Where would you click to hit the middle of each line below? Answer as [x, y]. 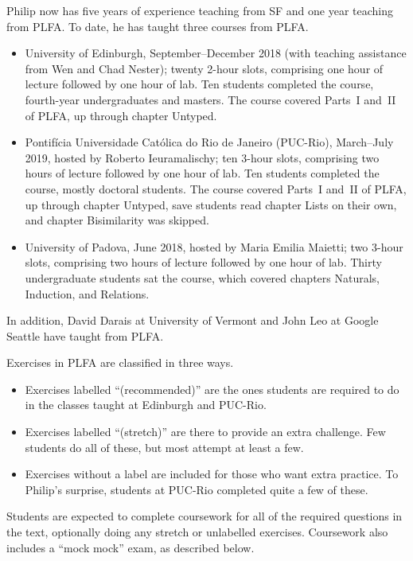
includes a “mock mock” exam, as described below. [131, 547]
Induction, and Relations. [87, 293]
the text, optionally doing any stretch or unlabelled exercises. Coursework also [197, 532]
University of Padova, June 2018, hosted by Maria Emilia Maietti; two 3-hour [214, 246]
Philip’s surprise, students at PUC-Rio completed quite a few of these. [197, 489]
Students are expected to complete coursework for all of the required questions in [205, 516]
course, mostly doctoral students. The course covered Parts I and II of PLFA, [216, 188]
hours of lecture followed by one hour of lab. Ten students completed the [202, 173]
